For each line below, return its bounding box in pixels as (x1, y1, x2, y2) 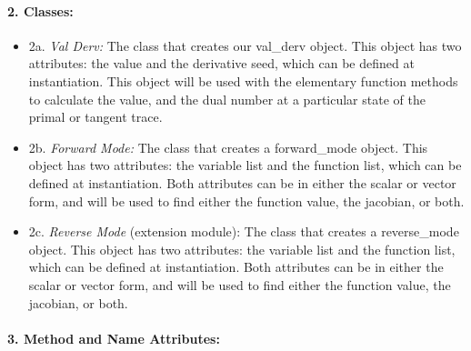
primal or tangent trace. (28, 107, 163, 126)
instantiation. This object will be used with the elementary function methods (28, 71, 458, 90)
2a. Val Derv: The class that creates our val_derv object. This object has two (28, 35, 462, 55)
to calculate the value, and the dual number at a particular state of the (28, 89, 426, 108)
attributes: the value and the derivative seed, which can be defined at (28, 54, 415, 73)
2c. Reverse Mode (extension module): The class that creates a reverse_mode (28, 222, 459, 241)
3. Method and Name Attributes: (7, 328, 220, 347)
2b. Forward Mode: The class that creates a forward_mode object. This (28, 137, 428, 156)
